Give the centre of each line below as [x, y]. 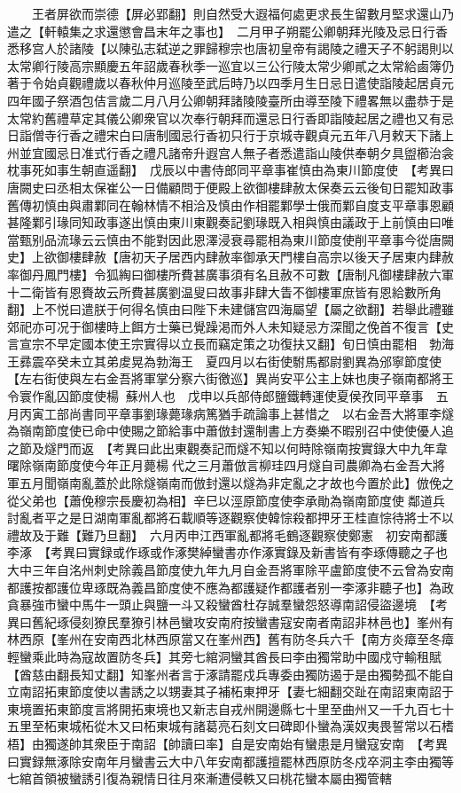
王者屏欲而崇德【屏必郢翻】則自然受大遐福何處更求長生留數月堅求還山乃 [242, 13]
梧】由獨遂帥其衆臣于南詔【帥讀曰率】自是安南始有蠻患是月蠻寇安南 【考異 [227, 743]
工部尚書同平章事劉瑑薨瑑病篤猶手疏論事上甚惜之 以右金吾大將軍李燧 [249, 413]
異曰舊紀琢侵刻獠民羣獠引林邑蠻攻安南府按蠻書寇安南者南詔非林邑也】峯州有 [230, 621]
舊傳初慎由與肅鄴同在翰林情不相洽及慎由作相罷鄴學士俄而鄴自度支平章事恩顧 [230, 204]
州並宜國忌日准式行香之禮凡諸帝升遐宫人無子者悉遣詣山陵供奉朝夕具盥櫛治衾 [230, 152]
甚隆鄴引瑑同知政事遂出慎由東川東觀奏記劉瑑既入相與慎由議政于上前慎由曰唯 [230, 222]
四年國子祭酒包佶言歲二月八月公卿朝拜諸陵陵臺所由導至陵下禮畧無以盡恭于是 [230, 100]
